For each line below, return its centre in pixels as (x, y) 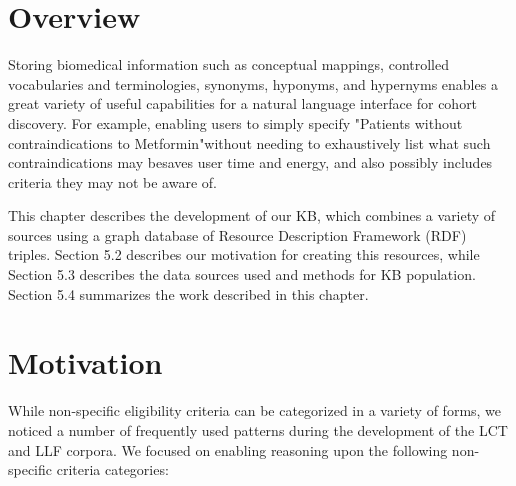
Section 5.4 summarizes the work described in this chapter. (188, 293)
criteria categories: (112, 469)
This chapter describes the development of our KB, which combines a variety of (252, 215)
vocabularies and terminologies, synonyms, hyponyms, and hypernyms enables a (253, 83)
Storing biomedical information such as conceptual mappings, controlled (228, 64)
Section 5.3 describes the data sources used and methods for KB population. (242, 274)
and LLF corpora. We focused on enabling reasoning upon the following (228, 449)
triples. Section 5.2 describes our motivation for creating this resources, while (244, 254)
